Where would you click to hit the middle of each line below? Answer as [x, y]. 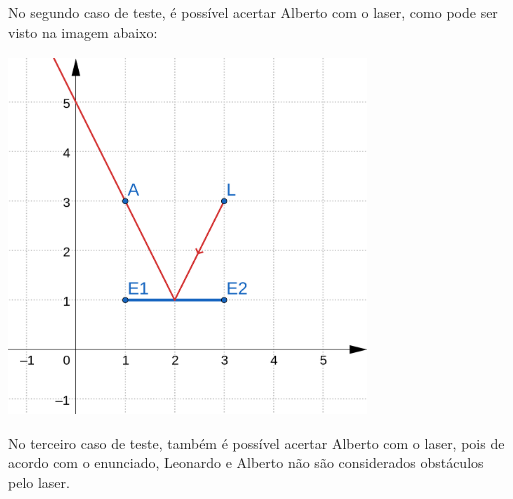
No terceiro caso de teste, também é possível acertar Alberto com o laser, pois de [256, 442]
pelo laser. [39, 482]
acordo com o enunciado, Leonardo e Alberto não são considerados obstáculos [246, 462]
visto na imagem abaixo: [83, 31]
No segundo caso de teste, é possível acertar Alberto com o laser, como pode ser [253, 12]
